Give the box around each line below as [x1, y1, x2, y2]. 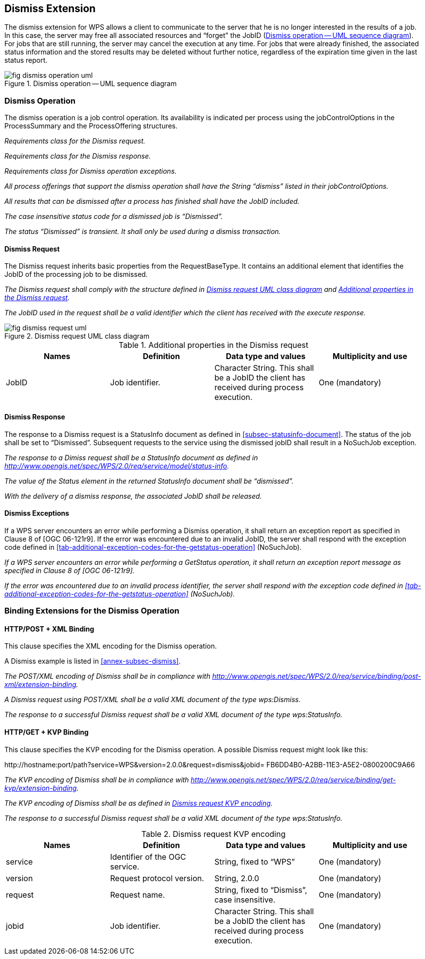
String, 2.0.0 [214, 873, 259, 883]
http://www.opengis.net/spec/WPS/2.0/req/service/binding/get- [191, 775, 396, 784]
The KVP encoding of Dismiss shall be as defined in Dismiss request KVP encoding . [4, 798, 273, 807]
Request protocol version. [110, 873, 204, 883]
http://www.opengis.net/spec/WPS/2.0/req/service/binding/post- [212, 672, 421, 681]
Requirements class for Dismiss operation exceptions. [4, 167, 177, 176]
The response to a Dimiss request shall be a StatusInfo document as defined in [4, 453, 258, 462]
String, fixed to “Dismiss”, [214, 885, 307, 895]
